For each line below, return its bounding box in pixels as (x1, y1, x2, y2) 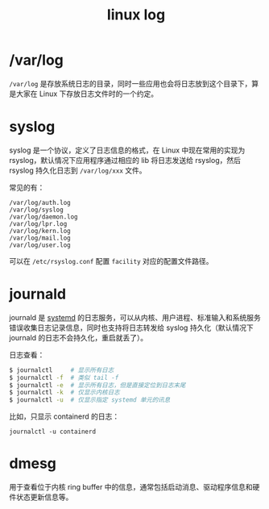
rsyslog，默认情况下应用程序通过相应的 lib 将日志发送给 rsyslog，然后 (9, 155, 241, 165)
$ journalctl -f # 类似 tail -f (9, 373, 119, 382)
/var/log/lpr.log (9, 219, 68, 227)
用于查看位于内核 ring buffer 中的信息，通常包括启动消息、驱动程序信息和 (9, 482, 253, 492)
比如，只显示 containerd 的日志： (9, 411, 120, 421)
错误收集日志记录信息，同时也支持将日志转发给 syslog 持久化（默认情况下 (9, 323, 254, 332)
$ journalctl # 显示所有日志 (9, 365, 114, 374)
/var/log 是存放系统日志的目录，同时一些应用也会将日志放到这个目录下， (9, 78, 252, 88)
